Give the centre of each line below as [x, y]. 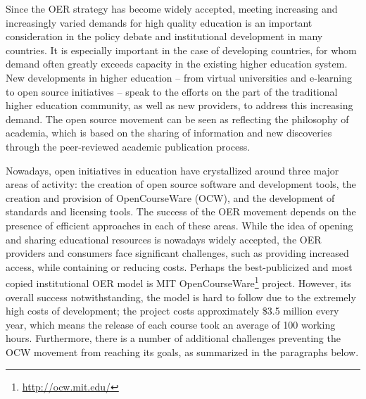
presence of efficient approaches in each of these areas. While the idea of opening [179, 225]
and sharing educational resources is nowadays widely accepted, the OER [164, 239]
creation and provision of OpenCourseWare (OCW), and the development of [170, 197]
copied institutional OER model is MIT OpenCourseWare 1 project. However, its [178, 282]
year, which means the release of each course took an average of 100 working [171, 324]
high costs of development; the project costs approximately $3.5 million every [172, 311]
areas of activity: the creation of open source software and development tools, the [181, 184]
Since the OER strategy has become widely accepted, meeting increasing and [172, 8]
